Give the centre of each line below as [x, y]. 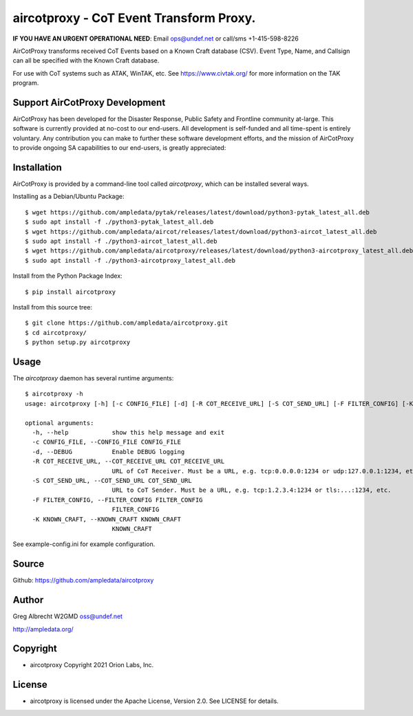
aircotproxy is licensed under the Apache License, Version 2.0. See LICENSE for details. [154, 701]
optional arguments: [60, 423]
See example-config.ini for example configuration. [84, 544]
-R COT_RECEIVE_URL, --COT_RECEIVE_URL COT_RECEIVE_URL [128, 462]
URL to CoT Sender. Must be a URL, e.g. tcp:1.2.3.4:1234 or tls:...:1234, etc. [252, 490]
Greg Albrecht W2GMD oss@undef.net [68, 616]
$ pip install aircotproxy [71, 292]
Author [28, 600]
